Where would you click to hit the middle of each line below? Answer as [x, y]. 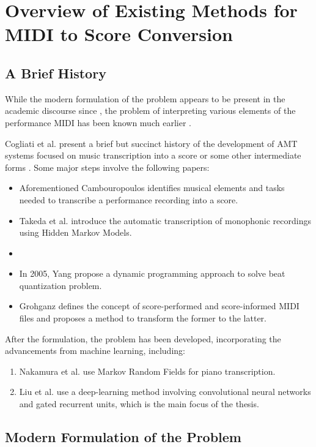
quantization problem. [61, 285]
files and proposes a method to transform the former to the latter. [143, 318]
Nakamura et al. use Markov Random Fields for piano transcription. [147, 371]
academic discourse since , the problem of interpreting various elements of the [150, 111]
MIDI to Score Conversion [119, 34]
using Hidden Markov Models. [75, 232]
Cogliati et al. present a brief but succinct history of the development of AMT [151, 143]
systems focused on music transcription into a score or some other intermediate [153, 155]
